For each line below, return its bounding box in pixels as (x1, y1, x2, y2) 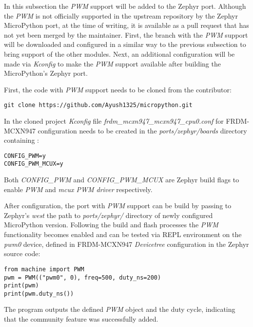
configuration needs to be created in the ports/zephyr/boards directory (38, 125, 247, 135)
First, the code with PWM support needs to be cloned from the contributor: (4, 84, 232, 94)
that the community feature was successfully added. (4, 314, 158, 324)
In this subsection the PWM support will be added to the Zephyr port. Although (4, 1, 246, 11)
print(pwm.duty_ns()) (4, 290, 74, 297)
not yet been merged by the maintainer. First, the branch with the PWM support (4, 29, 248, 40)
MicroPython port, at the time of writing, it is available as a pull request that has (4, 20, 249, 30)
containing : (4, 135, 39, 145)
